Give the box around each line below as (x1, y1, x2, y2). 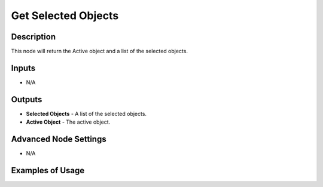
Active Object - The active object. (26, 118, 111, 125)
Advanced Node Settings (11, 134, 107, 145)
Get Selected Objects (11, 9, 119, 22)
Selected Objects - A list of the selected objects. (26, 110, 147, 117)
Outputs (11, 94, 42, 105)
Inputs (11, 63, 36, 73)
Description (11, 32, 56, 42)
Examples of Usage (11, 165, 85, 176)
